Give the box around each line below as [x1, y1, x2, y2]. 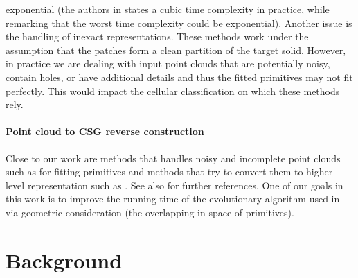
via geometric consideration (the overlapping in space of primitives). [6, 205, 294, 219]
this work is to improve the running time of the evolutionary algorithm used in [6, 191, 340, 206]
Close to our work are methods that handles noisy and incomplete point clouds [6, 150, 341, 165]
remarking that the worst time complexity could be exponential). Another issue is [6, 15, 352, 30]
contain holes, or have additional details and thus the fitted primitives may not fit [6, 69, 353, 84]
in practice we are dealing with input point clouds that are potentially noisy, [6, 56, 330, 71]
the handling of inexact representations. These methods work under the [6, 29, 309, 44]
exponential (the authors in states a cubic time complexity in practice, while [6, 2, 330, 16]
